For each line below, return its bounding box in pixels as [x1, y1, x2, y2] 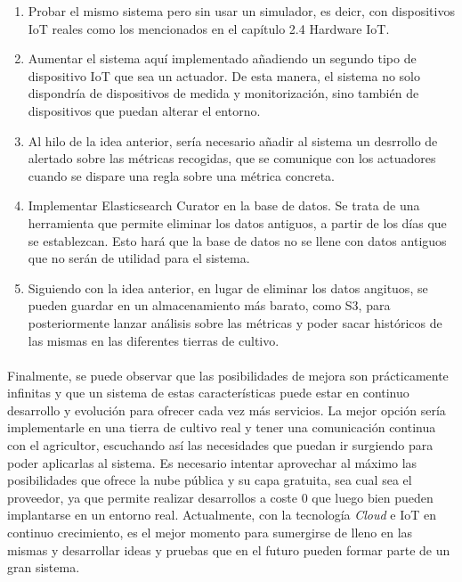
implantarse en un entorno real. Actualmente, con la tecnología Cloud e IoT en [7, 505, 437, 524]
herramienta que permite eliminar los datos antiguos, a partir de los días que [28, 213, 447, 232]
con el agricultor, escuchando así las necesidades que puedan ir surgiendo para [7, 436, 434, 455]
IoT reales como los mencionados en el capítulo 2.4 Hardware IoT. [28, 19, 390, 37]
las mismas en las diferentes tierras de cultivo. [28, 331, 280, 349]
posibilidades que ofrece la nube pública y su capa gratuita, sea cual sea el [7, 471, 412, 489]
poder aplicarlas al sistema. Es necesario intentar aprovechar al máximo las [7, 453, 417, 471]
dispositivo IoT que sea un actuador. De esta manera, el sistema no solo [28, 66, 420, 85]
